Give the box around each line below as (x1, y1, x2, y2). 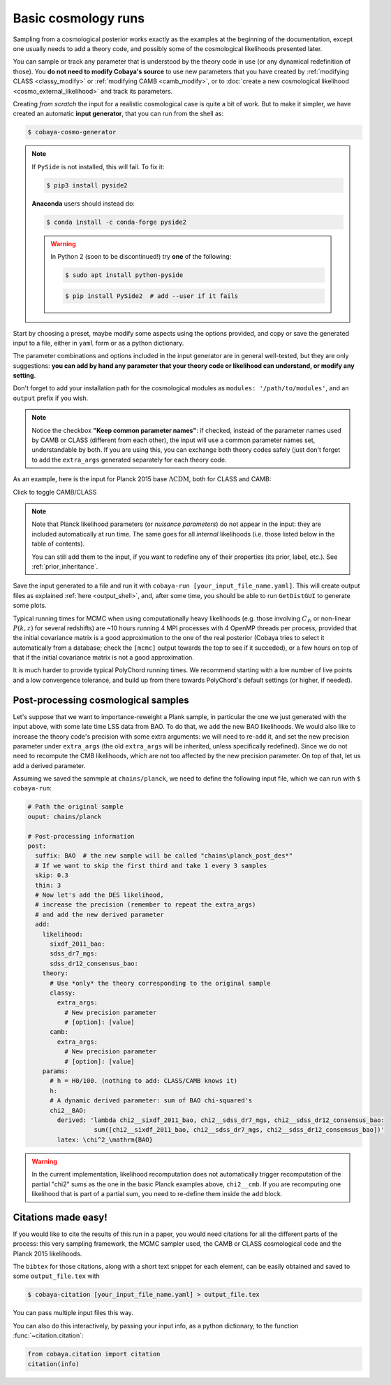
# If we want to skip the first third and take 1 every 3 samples (35, 861, 267, 869)
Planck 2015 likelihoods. (13, 1249, 82, 1258)
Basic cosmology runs (13, 10, 145, 26)
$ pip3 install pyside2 (46, 181, 128, 189)
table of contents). (31, 539, 85, 548)
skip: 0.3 (35, 872, 69, 879)
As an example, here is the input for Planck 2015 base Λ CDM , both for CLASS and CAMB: (13, 475, 272, 483)
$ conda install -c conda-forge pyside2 (46, 218, 186, 226)
